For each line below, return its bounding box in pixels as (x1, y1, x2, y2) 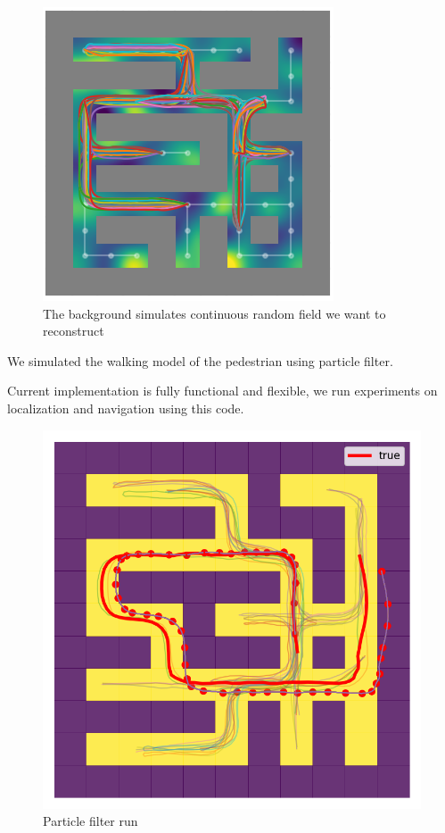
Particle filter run (43, 812, 138, 830)
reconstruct (43, 321, 104, 340)
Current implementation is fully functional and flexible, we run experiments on (7, 381, 438, 400)
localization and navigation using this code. (7, 398, 244, 417)
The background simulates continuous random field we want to (43, 304, 386, 322)
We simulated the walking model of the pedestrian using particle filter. (7, 351, 393, 370)
